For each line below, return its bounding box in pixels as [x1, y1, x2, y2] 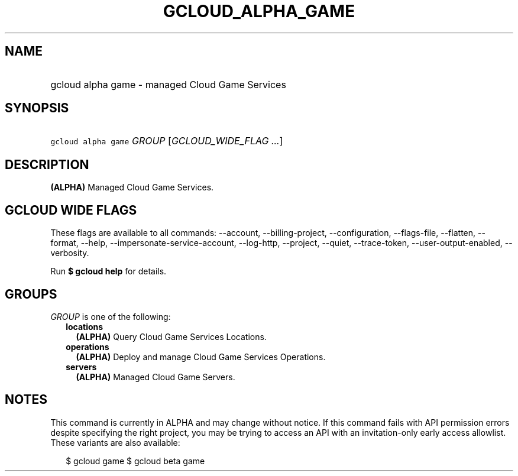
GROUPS [5, 286, 57, 302]
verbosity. [50, 248, 89, 258]
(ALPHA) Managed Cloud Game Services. [50, 182, 214, 193]
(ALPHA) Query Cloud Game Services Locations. [76, 331, 267, 342]
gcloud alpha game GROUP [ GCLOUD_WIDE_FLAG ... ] [50, 135, 283, 147]
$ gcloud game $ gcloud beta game [66, 455, 205, 466]
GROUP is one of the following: [50, 311, 171, 322]
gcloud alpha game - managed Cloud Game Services [50, 78, 286, 90]
